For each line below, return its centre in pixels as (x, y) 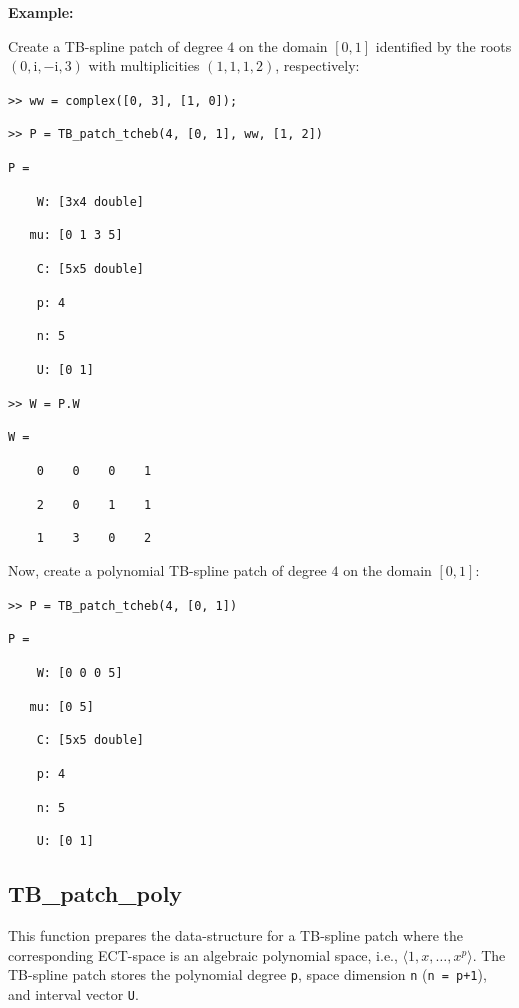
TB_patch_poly (95, 893)
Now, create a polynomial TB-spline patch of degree (167, 569)
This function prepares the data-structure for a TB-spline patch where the (235, 935)
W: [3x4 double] (90, 201)
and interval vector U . (73, 993)
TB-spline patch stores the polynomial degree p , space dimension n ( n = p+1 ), (247, 974)
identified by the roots (443, 45)
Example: (41, 12)
